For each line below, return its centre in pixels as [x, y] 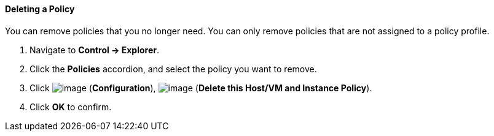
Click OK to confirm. [71, 107]
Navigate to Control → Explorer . [95, 50]
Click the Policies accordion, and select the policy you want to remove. [173, 69]
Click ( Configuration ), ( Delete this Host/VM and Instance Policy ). [201, 88]
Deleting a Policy [40, 9]
